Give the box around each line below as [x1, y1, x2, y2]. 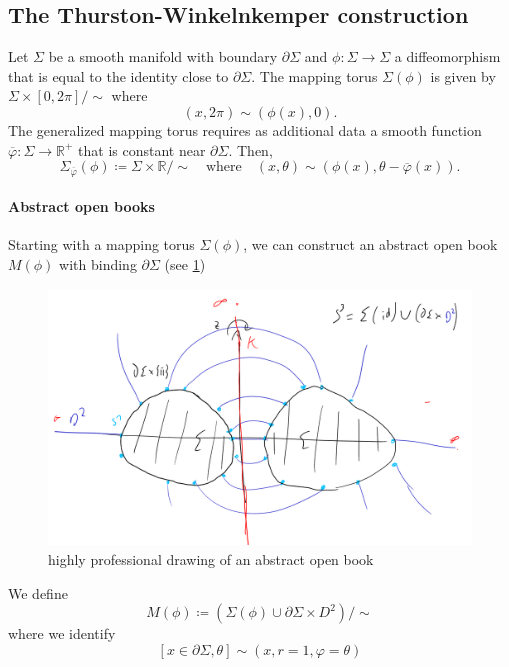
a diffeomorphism [394, 46, 501, 67]
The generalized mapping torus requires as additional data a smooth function [8, 119, 482, 140]
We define [8, 582, 68, 603]
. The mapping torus [251, 65, 378, 86]
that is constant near [78, 139, 206, 160]
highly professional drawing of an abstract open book [48, 548, 374, 569]
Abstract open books [8, 196, 155, 217]
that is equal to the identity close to [8, 65, 229, 86]
